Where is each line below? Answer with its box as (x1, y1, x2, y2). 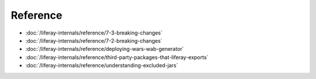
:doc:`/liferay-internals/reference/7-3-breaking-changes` (25, 29, 163, 36)
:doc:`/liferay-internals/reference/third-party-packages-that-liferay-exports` (25, 53, 209, 61)
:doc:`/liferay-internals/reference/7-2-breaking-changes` (25, 37, 163, 44)
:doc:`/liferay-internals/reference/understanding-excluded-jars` (25, 62, 178, 69)
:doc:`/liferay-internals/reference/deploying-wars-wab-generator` (25, 46, 184, 53)
